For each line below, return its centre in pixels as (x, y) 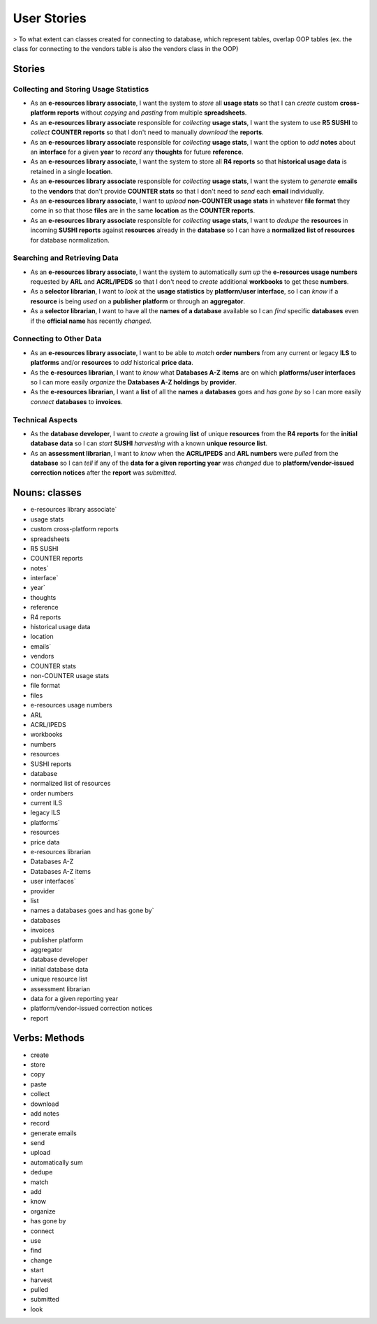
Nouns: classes (47, 493)
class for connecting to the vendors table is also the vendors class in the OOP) (126, 48)
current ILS (46, 803)
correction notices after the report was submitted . (104, 473)
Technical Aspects (45, 419)
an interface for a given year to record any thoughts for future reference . (137, 152)
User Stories (50, 18)
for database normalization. (70, 240)
